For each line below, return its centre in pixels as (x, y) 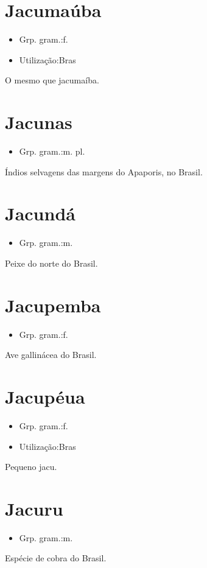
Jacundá (40, 213)
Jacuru (34, 508)
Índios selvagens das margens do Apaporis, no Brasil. (104, 171)
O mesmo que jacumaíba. (52, 80)
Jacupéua (45, 397)
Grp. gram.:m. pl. (52, 151)
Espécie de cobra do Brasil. (56, 558)
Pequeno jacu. (31, 467)
